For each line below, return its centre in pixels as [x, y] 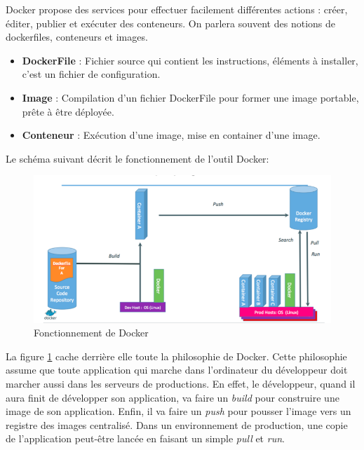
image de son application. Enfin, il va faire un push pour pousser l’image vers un [178, 411]
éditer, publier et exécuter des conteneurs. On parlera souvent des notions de [170, 23]
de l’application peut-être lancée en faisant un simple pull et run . [145, 438]
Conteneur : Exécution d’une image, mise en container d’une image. [171, 135]
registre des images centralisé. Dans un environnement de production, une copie [177, 424]
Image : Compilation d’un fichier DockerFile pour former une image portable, [190, 97]
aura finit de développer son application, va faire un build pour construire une [173, 397]
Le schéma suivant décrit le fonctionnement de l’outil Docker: [137, 158]
